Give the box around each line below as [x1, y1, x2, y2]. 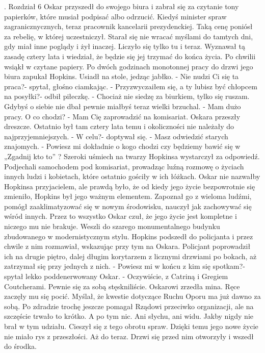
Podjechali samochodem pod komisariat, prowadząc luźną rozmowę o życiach [4, 161, 244, 171]
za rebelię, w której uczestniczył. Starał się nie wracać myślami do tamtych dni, [4, 31, 253, 41]
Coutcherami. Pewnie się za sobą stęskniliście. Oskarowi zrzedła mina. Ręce [4, 281, 240, 291]
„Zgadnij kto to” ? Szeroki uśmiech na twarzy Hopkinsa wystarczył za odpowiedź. [4, 150, 260, 161]
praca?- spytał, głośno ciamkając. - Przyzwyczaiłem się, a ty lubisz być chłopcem [4, 81, 257, 91]
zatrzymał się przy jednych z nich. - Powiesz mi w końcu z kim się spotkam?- [4, 261, 246, 271]
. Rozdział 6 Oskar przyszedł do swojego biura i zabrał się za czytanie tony [4, 1, 239, 11]
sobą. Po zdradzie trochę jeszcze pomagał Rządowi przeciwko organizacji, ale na [4, 300, 254, 311]
